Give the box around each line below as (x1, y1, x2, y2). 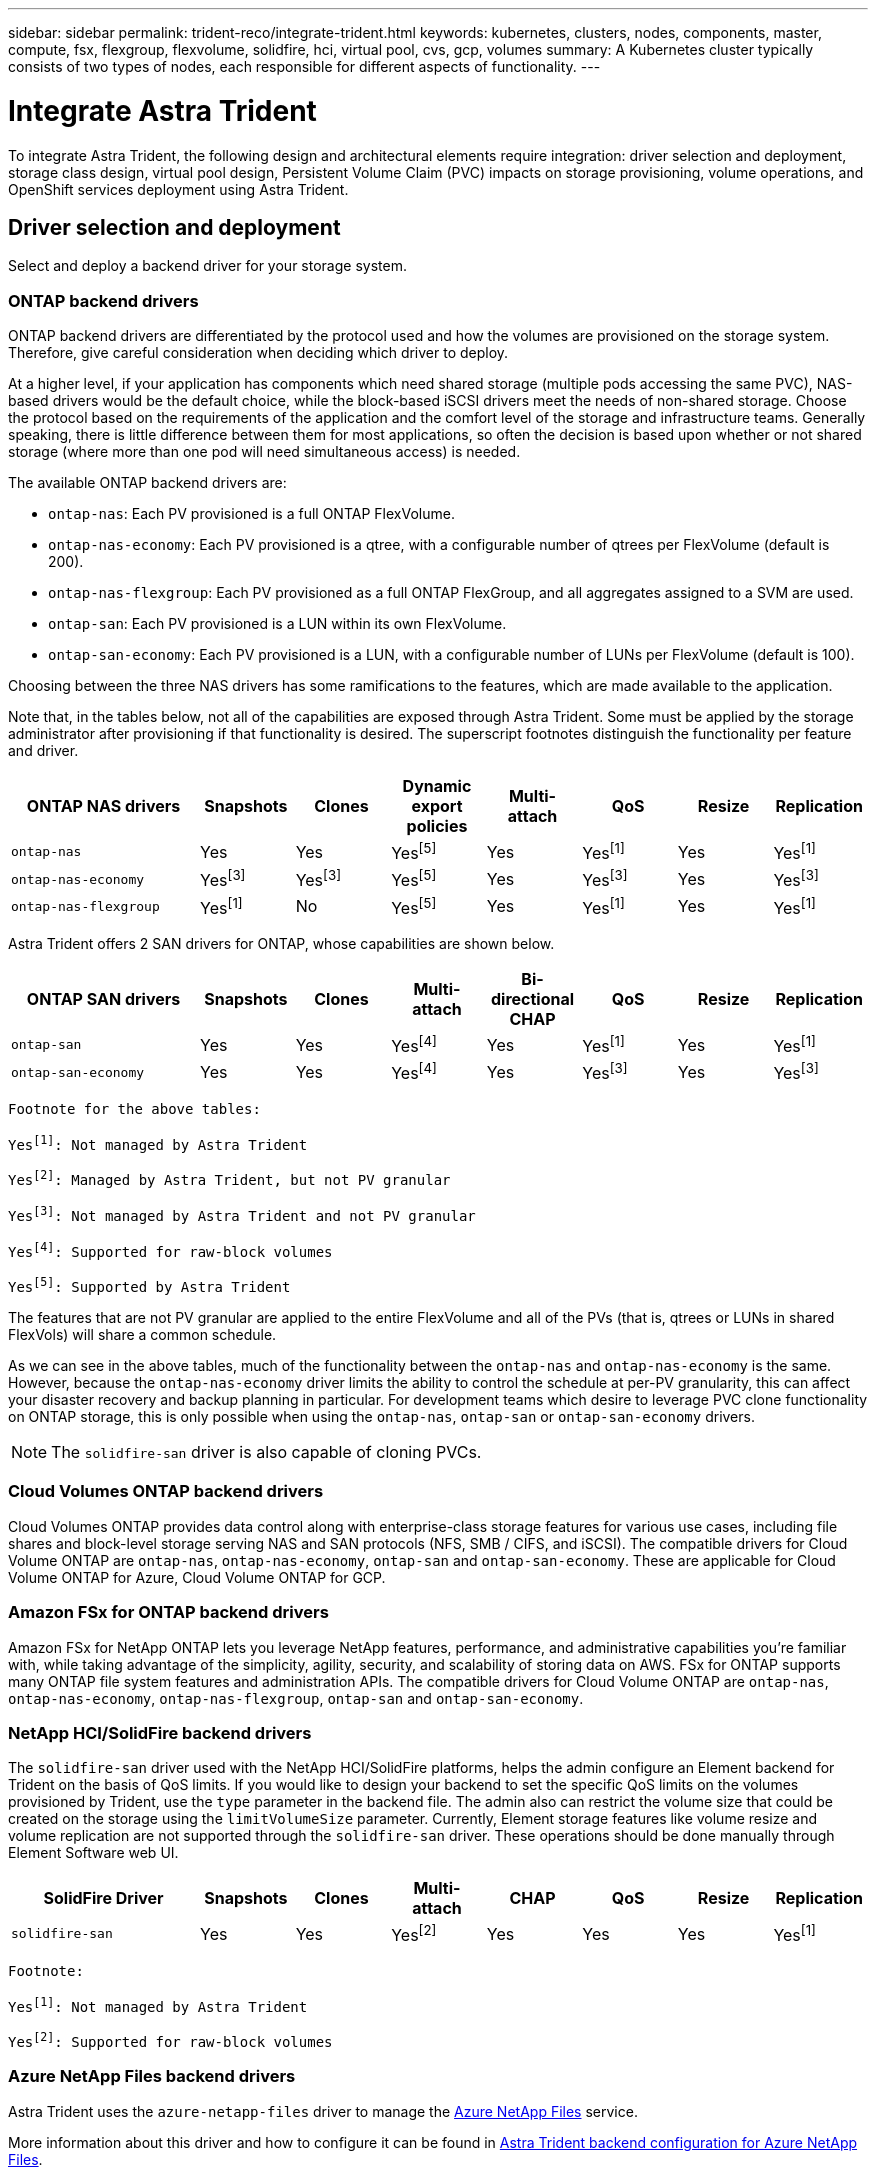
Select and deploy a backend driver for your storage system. (8, 257, 407, 275)
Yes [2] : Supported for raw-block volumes (8, 2030, 333, 2050)
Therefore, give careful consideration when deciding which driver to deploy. (8, 344, 509, 362)
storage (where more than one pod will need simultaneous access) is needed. (8, 443, 521, 461)
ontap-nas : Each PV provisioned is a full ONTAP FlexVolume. (48, 505, 455, 523)
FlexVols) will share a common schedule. (8, 1326, 277, 1344)
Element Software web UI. (8, 1844, 179, 1862)
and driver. (8, 742, 79, 760)
